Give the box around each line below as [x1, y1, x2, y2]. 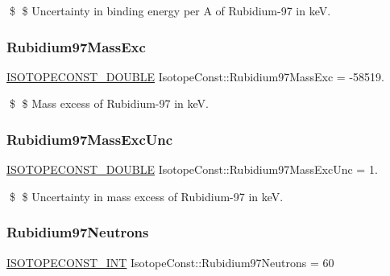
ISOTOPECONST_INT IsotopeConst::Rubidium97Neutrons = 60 [6, 253, 334, 270]
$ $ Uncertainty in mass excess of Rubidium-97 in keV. [9, 187, 284, 204]
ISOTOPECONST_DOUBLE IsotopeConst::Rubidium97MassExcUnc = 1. [6, 161, 378, 178]
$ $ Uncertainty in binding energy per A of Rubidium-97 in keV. [9, 2, 331, 19]
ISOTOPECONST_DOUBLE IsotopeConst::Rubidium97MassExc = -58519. [6, 68, 384, 84]
